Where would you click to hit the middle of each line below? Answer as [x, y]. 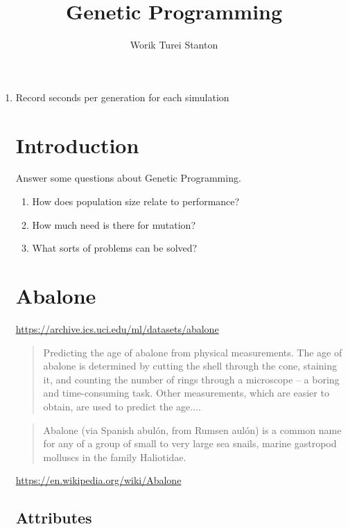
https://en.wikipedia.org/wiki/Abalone [98, 480]
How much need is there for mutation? [114, 224]
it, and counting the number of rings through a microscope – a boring [191, 379]
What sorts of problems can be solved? [115, 248]
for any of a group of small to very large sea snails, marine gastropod [190, 443]
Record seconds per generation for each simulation [122, 97]
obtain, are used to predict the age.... [122, 406]
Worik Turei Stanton [174, 45]
